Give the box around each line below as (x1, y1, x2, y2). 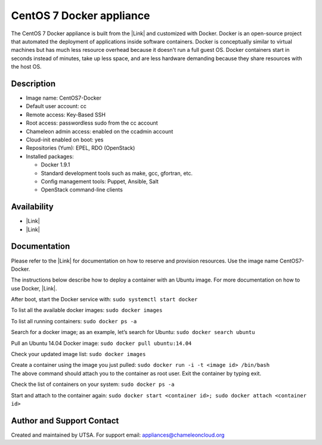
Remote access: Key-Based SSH (26, 111, 106, 118)
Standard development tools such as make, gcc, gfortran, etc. (41, 169, 193, 177)
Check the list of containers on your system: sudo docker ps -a (11, 381, 175, 388)
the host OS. (11, 63, 42, 70)
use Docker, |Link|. (11, 285, 57, 292)
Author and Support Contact (11, 415, 119, 426)
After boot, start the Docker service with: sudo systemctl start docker (11, 296, 198, 303)
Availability (11, 202, 54, 212)
